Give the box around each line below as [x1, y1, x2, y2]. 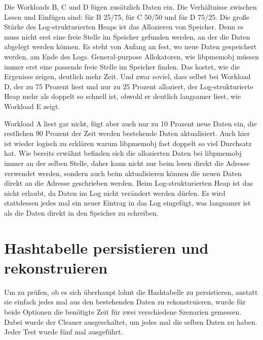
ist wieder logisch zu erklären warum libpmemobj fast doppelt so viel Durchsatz [4, 138, 252, 148]
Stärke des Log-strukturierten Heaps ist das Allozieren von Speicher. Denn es [4, 21, 244, 32]
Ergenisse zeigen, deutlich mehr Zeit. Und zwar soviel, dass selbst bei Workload [4, 71, 251, 82]
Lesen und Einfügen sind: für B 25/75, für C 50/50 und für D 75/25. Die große [4, 11, 249, 22]
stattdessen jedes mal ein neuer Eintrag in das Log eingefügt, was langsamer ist [4, 197, 251, 208]
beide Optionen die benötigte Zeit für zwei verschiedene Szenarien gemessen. [4, 306, 242, 317]
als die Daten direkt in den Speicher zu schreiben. [4, 207, 159, 218]
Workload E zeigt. [4, 100, 60, 111]
